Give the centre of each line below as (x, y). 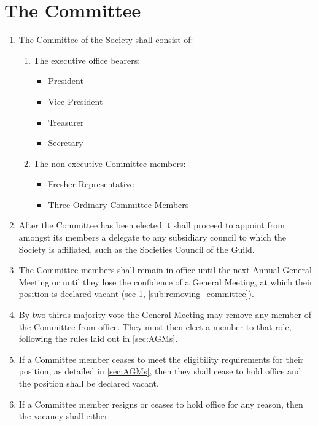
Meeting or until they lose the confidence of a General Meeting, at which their (166, 281)
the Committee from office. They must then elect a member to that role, (155, 326)
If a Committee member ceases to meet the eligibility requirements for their (161, 359)
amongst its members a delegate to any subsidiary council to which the (152, 237)
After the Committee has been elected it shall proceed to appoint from (152, 225)
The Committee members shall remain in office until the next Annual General (165, 270)
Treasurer (66, 122)
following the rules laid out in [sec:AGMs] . (98, 339)
